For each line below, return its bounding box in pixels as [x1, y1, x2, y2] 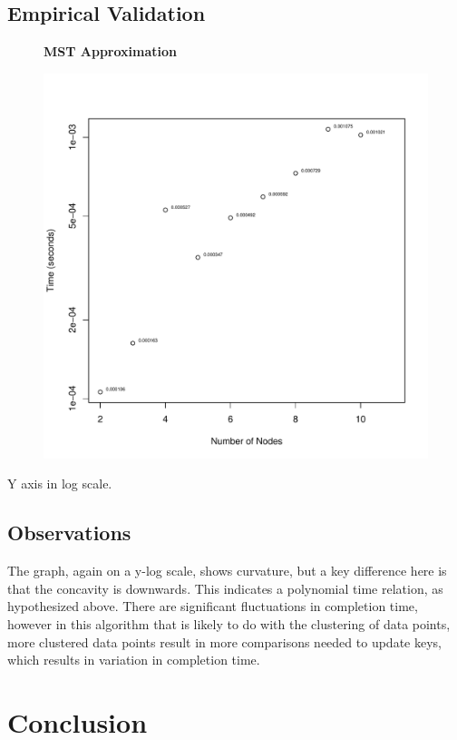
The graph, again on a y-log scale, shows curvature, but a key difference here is [7, 561, 447, 580]
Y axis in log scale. [7, 474, 112, 493]
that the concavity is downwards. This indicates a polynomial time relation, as [7, 578, 443, 597]
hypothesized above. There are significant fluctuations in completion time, [7, 597, 418, 616]
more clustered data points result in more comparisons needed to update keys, [7, 632, 442, 651]
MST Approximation [44, 42, 178, 61]
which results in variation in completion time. [7, 650, 260, 669]
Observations [7, 518, 131, 547]
